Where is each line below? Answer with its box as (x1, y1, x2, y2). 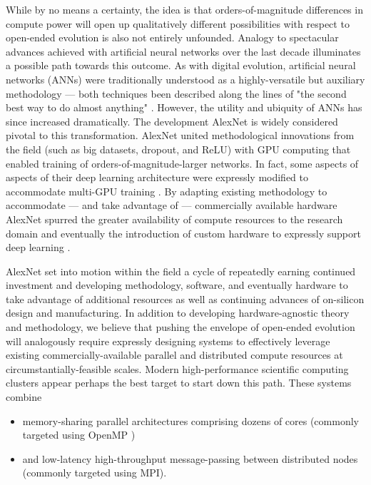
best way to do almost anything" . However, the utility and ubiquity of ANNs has (6, 100, 362, 115)
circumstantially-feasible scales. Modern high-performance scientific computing (6, 361, 349, 376)
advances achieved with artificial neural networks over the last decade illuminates (6, 44, 361, 58)
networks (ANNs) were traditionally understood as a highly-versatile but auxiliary (6, 71, 365, 86)
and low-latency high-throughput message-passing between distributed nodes (22, 451, 358, 466)
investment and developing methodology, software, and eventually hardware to (6, 277, 348, 292)
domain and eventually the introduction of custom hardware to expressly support (6, 225, 361, 240)
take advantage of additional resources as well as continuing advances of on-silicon (6, 291, 365, 306)
